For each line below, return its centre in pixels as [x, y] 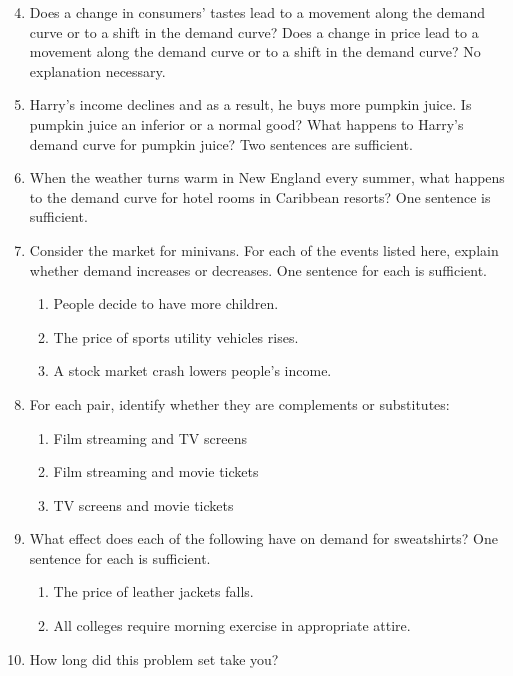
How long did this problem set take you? [154, 658]
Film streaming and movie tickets [156, 471]
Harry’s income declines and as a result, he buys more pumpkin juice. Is [250, 104]
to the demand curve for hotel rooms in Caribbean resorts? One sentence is [260, 196]
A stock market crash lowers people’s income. [192, 370]
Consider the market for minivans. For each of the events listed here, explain [264, 249]
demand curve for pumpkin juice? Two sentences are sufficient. [221, 143]
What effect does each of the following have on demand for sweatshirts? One [263, 538]
